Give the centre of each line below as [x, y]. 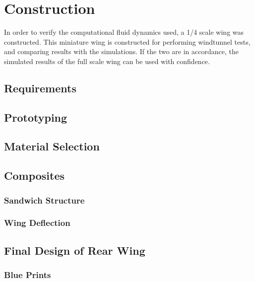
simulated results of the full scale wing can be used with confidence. [107, 61]
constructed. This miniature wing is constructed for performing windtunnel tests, [127, 41]
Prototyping [36, 117]
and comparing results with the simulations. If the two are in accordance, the [121, 51]
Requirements [40, 88]
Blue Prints [28, 275]
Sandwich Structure [44, 200]
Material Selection [52, 146]
